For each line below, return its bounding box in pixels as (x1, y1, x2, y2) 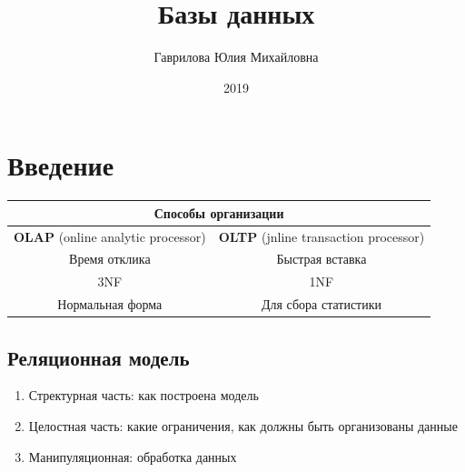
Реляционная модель (7, 343, 190, 371)
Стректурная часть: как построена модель (28, 386, 259, 405)
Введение (7, 146, 114, 184)
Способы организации (153, 203, 284, 222)
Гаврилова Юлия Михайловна (153, 47, 319, 66)
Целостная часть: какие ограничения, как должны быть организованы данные (28, 417, 458, 436)
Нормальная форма (57, 295, 163, 314)
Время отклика (69, 249, 151, 268)
